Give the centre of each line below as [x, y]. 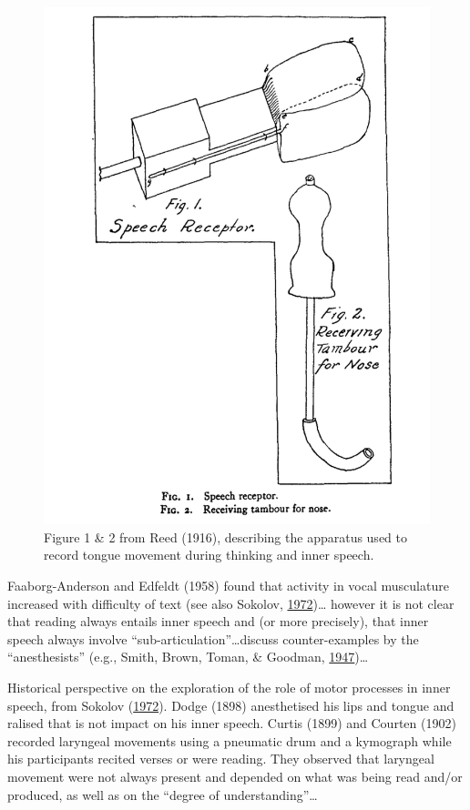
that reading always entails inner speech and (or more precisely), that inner [218, 621]
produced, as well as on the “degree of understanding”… [163, 794]
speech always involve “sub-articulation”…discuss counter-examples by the [213, 638]
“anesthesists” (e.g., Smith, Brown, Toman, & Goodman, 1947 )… [188, 657]
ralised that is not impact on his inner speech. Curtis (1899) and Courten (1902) [232, 723]
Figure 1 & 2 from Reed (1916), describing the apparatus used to [225, 537]
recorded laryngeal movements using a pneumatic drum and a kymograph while [230, 740]
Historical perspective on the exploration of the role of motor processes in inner [229, 688]
